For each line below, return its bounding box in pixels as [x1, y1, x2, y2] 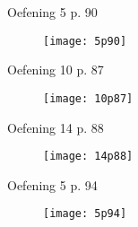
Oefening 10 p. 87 [7, 60, 104, 79]
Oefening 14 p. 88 [7, 118, 104, 136]
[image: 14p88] [43, 150, 134, 163]
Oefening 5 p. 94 [7, 175, 98, 194]
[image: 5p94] [43, 207, 127, 221]
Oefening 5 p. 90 [7, 3, 98, 21]
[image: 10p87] [43, 92, 134, 105]
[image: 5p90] [43, 34, 127, 48]
